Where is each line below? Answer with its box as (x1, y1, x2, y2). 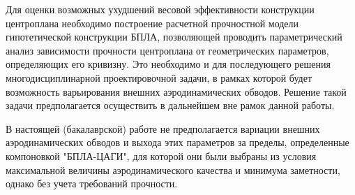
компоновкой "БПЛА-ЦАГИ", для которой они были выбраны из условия (6, 148, 317, 163)
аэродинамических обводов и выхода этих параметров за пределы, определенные (6, 135, 349, 150)
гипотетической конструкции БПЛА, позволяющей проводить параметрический (6, 29, 342, 44)
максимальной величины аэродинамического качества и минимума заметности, (6, 162, 340, 177)
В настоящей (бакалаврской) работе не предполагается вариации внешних (6, 121, 320, 136)
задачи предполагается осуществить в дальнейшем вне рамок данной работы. (6, 98, 335, 113)
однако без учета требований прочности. (6, 176, 178, 191)
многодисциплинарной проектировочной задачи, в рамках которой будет (6, 70, 312, 85)
